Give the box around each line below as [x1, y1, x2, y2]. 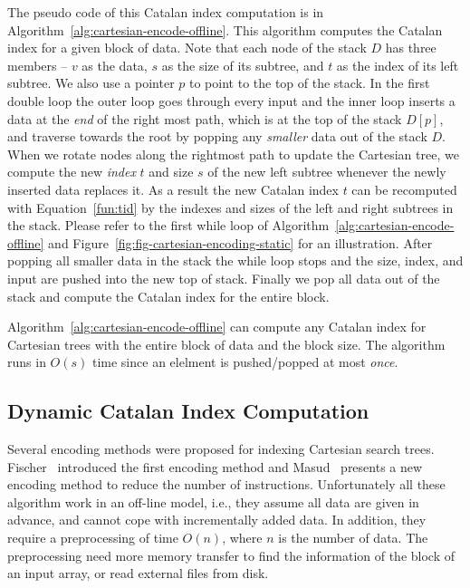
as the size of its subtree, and [161, 55, 324, 74]
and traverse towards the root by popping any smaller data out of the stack [7, 127, 427, 146]
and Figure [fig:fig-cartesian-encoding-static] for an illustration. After [48, 233, 433, 252]
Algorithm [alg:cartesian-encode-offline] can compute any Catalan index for [7, 317, 427, 336]
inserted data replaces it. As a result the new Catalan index [7, 179, 339, 198]
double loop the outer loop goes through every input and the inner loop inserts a [7, 91, 456, 110]
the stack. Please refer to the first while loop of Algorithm [7, 216, 330, 235]
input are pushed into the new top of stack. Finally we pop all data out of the [7, 268, 440, 287]
